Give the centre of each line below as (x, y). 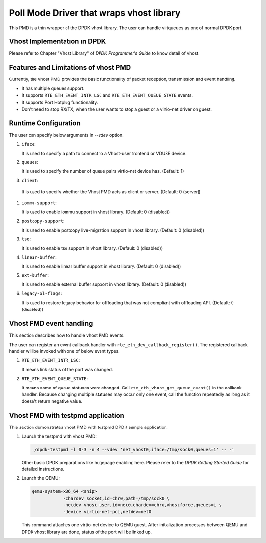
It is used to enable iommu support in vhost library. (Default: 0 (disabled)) (96, 212)
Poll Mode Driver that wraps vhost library (95, 13)
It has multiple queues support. (53, 88)
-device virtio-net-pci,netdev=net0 (107, 512)
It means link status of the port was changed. (67, 369)
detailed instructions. (43, 469)
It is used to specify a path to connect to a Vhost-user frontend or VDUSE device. (104, 153)
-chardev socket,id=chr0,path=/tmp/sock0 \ (116, 498)
